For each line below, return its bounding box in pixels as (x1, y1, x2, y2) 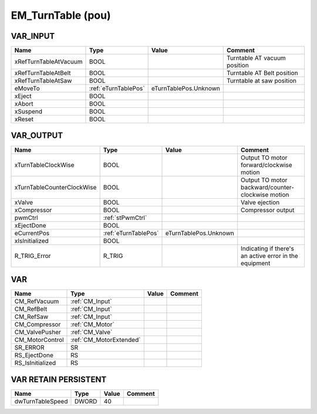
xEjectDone (14, 221, 46, 229)
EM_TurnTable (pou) (11, 9, 111, 22)
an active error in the (241, 252, 299, 260)
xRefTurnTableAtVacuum (14, 57, 83, 66)
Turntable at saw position (227, 77, 296, 85)
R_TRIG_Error (14, 252, 51, 260)
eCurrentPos (14, 229, 50, 237)
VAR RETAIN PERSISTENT (11, 374, 107, 384)
